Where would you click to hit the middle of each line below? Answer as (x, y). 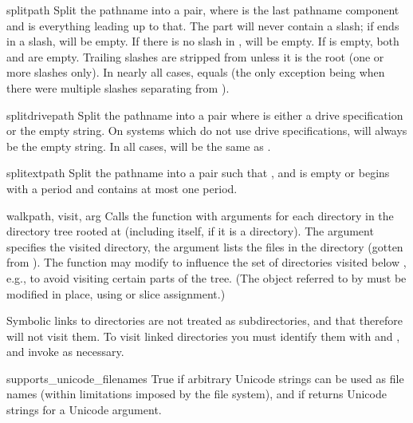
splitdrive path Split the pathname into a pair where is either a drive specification (205, 115)
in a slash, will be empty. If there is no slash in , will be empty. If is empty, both (203, 41)
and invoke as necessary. (65, 352)
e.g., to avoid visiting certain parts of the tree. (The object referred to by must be (206, 277)
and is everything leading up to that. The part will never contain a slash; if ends (203, 25)
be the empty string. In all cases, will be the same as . (139, 146)
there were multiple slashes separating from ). (118, 87)
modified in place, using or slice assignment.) (116, 293)
